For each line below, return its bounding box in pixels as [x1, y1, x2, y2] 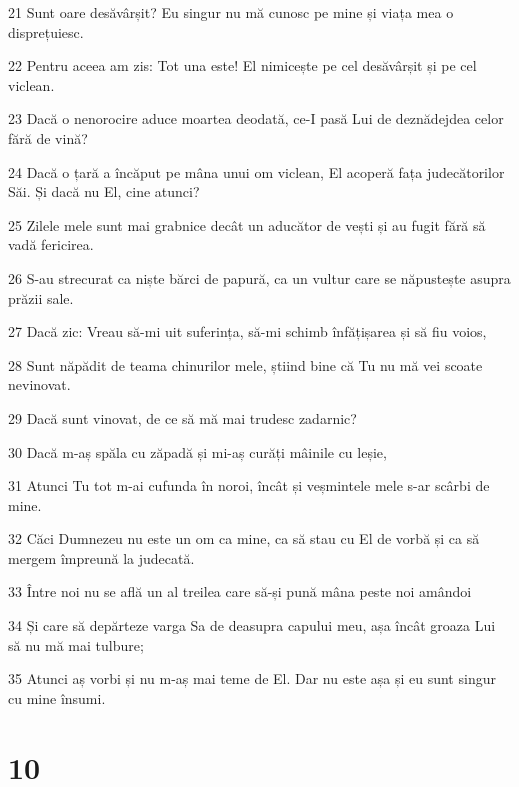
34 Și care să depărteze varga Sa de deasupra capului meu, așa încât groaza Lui [8, 615, 496, 636]
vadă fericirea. [8, 234, 94, 255]
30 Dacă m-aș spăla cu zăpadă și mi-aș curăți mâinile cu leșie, [8, 441, 387, 462]
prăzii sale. [8, 287, 74, 308]
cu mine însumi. [8, 687, 106, 708]
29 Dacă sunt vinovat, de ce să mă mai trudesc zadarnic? [8, 407, 357, 428]
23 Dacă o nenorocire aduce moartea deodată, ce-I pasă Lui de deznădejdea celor [8, 108, 504, 129]
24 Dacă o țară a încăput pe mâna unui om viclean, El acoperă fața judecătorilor [8, 161, 505, 182]
